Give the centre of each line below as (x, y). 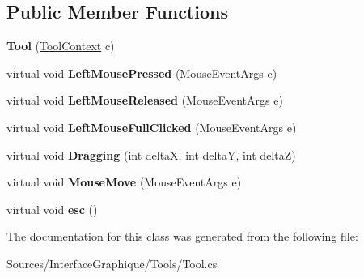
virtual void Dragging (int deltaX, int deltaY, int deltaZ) (151, 154)
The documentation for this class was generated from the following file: (182, 236)
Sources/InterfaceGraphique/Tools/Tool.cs (112, 263)
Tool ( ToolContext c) (61, 46)
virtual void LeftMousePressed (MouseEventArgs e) (142, 73)
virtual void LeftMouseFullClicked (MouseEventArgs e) (152, 127)
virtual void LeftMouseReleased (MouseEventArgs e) (145, 100)
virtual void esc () (52, 209)
